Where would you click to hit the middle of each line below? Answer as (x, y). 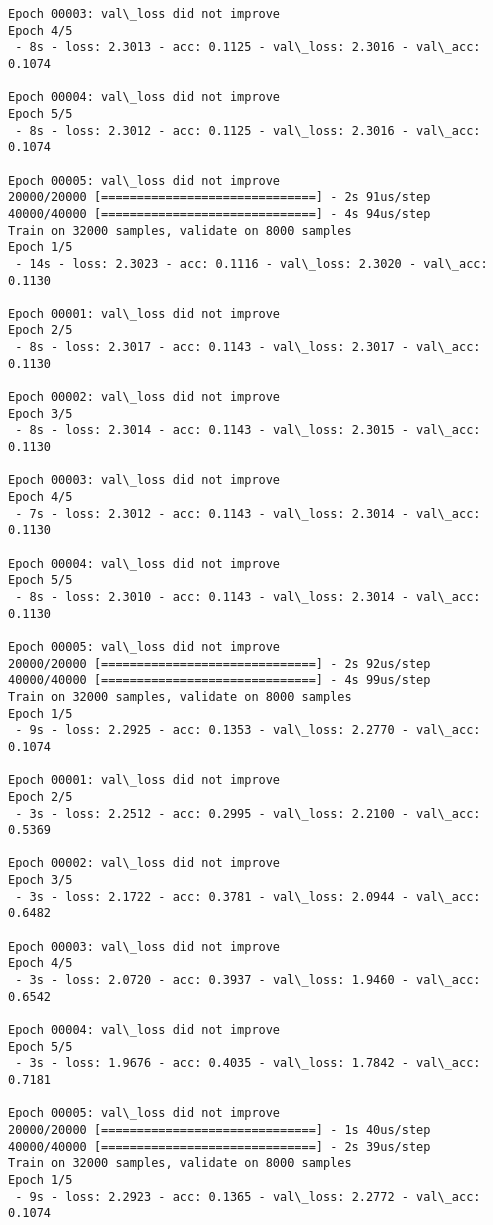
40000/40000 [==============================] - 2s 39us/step (219, 1146)
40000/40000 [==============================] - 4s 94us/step (219, 213)
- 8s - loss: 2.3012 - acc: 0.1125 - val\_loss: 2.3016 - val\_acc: (248, 130)
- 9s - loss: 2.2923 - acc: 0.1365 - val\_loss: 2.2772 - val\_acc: (248, 1196)
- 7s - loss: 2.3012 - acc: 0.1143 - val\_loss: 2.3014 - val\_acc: (248, 513)
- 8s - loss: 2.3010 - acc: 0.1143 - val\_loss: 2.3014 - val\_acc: (248, 596)
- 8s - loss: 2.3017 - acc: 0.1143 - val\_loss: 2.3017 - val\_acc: (248, 347)
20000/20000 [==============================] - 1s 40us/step (219, 1129)
